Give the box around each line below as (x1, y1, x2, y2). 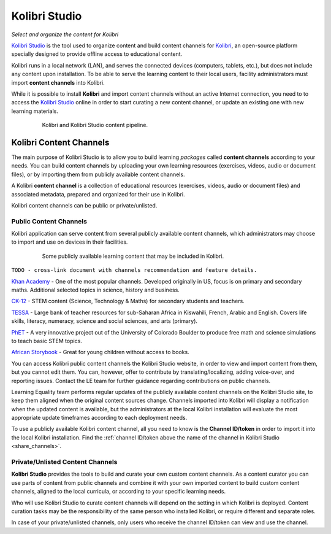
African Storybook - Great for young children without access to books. (11, 349, 189, 356)
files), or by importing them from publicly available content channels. (11, 171, 185, 178)
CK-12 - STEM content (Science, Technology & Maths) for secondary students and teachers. (11, 298, 245, 305)
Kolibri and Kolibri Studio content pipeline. (42, 122, 148, 129)
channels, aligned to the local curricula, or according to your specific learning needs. (11, 488, 226, 495)
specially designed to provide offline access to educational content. (11, 50, 183, 58)
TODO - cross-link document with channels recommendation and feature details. (11, 267, 257, 274)
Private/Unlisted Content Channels (11, 458, 118, 466)
